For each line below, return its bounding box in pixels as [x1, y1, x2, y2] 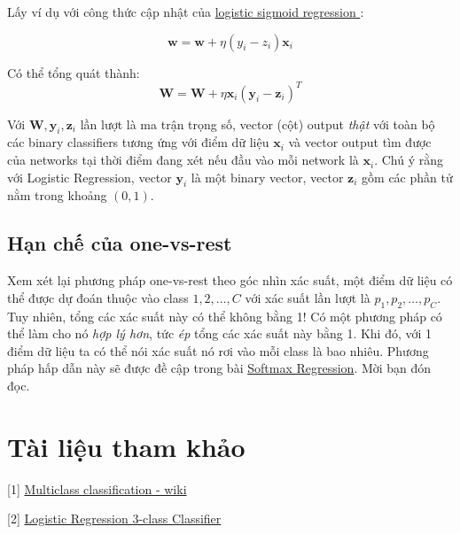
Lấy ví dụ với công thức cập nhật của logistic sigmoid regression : [7, 3, 364, 20]
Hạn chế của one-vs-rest [7, 229, 232, 257]
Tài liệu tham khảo [7, 428, 246, 464]
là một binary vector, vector [191, 167, 344, 186]
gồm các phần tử [362, 167, 453, 186]
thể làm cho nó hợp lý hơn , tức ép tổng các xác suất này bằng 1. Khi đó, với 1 [7, 324, 433, 343]
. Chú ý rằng [374, 151, 443, 169]
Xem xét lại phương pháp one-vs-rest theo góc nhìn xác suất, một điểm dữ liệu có [7, 271, 453, 290]
